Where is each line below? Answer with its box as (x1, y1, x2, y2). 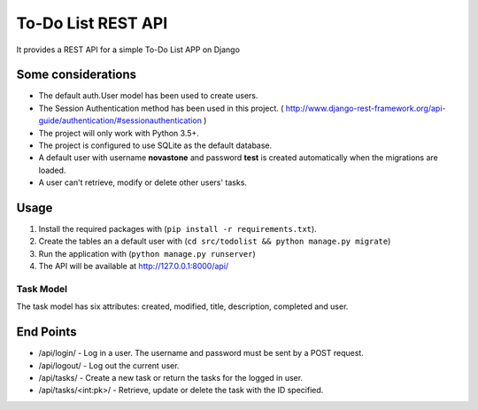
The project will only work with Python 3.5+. (38, 128, 199, 138)
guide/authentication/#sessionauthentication (38, 115, 203, 126)
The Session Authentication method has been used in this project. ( (38, 103, 284, 113)
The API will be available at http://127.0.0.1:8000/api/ (38, 261, 229, 272)
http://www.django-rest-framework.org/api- (285, 103, 446, 113)
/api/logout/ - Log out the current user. (38, 360, 180, 371)
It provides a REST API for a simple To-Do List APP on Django (16, 44, 241, 55)
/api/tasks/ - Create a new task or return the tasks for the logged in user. (38, 373, 304, 383)
